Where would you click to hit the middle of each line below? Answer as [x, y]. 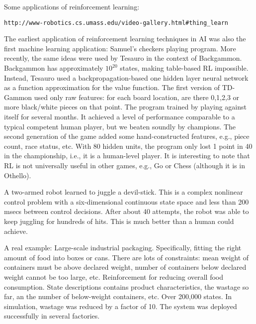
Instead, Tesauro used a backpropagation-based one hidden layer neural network [126, 77]
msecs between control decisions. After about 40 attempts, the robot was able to [127, 211]
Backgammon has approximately [54, 68]
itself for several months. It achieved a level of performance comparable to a [120, 116]
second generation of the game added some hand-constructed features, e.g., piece [127, 136]
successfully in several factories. [52, 316]
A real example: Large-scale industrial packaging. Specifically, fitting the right [123, 248]
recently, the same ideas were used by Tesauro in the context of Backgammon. [123, 58]
